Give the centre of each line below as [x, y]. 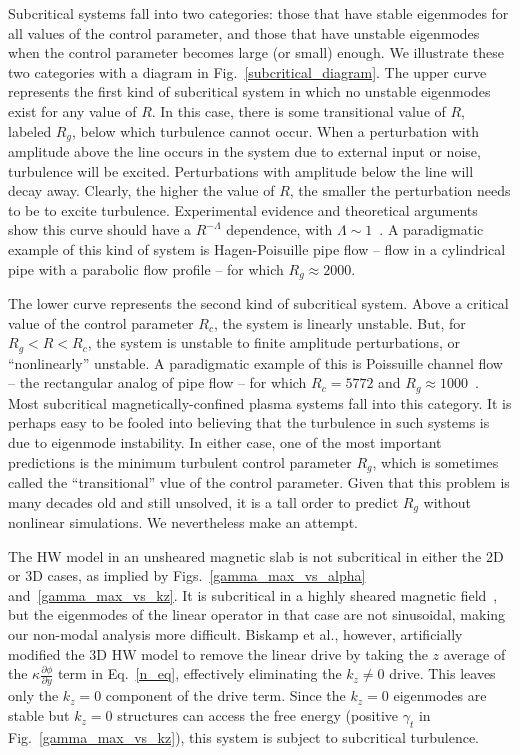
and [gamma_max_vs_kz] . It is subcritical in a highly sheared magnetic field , [253, 594]
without [447, 501]
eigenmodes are [440, 695]
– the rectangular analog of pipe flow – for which [157, 382]
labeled [30, 130]
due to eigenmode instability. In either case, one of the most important [225, 441]
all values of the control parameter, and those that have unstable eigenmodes [244, 32]
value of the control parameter [101, 322]
